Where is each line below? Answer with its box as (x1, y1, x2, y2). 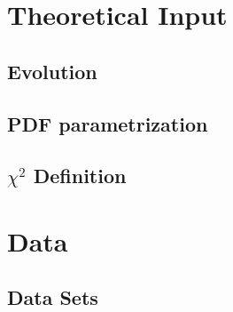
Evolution (7, 57, 97, 84)
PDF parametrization (7, 109, 208, 137)
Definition (33, 162, 127, 189)
